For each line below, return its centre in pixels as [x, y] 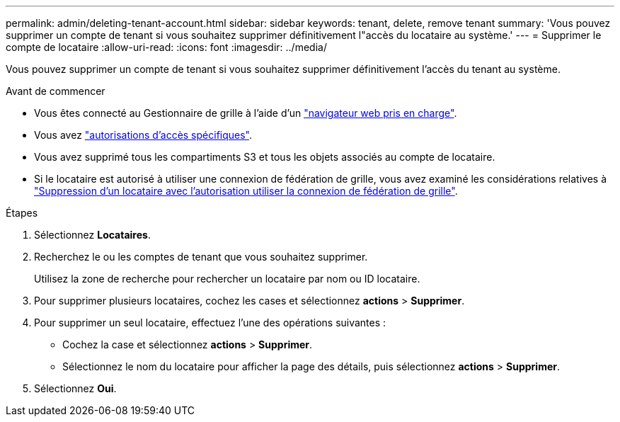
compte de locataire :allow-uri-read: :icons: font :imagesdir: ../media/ [166, 47]
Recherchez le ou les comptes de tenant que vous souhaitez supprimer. [201, 257]
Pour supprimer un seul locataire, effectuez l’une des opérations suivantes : [210, 323]
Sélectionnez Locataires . [92, 235]
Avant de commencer [56, 91]
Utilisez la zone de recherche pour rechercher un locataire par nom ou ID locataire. [227, 279]
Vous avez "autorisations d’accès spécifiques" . [143, 135]
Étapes [22, 213]
